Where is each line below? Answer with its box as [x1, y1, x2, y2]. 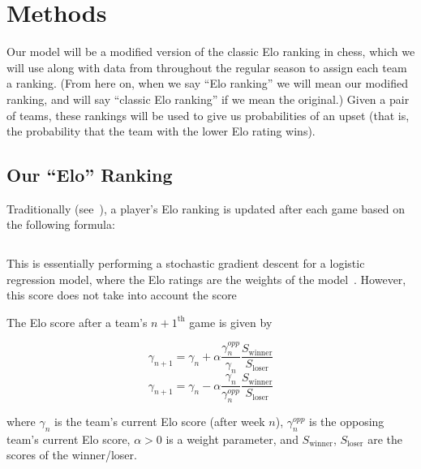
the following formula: [6, 216, 115, 233]
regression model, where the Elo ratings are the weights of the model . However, [6, 270, 406, 287]
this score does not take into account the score [6, 286, 237, 303]
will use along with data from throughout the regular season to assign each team [6, 58, 407, 75]
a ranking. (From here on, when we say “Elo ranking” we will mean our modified [6, 75, 408, 92]
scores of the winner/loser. [6, 446, 137, 463]
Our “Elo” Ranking [6, 162, 173, 187]
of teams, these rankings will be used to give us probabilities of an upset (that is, [6, 106, 410, 123]
